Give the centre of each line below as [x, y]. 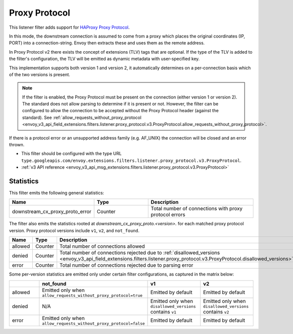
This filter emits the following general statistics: [57, 193]
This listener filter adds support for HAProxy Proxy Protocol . [69, 27]
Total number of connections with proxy [197, 209]
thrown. [17, 145]
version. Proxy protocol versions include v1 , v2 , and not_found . [74, 230]
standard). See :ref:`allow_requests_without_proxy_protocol [82, 118]
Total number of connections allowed [102, 246]
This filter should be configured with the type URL [72, 154]
